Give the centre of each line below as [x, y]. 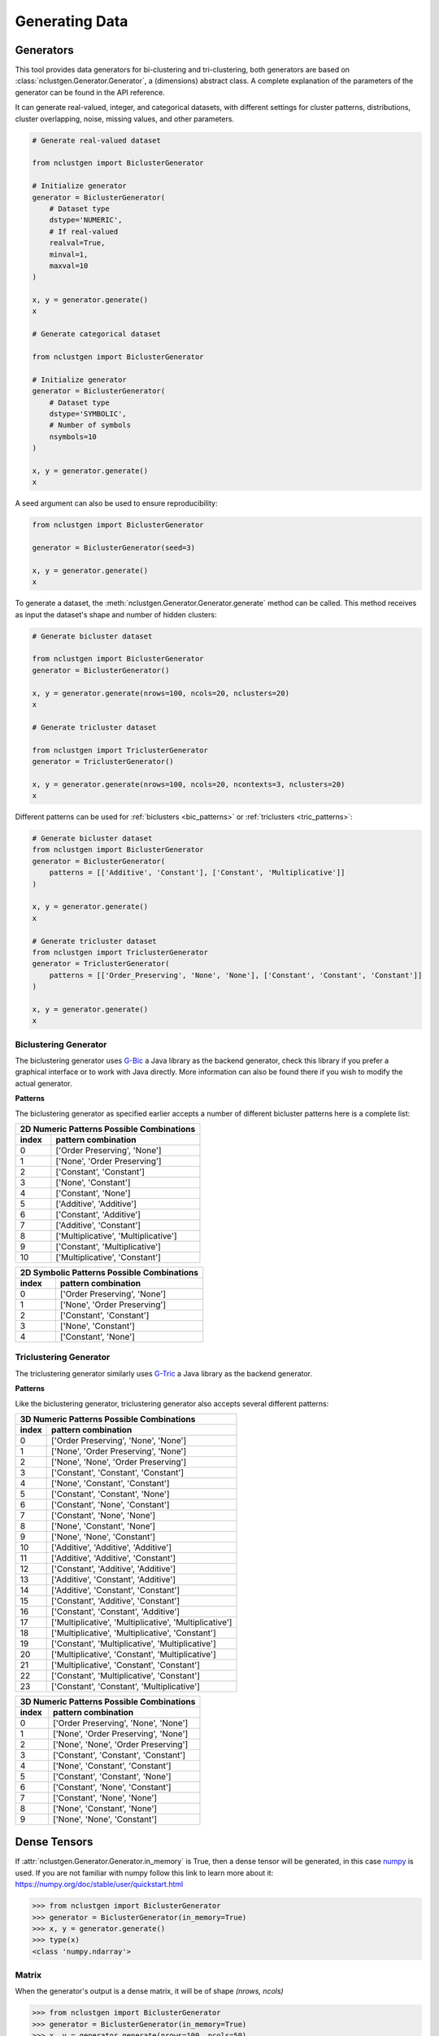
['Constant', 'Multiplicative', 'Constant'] [126, 1675]
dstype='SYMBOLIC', [88, 414]
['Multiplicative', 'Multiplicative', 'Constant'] [134, 1633]
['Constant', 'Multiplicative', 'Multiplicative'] [134, 1643]
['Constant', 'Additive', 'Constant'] [116, 1600]
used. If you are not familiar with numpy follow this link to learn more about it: [144, 1872]
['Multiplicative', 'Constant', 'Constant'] [126, 1665]
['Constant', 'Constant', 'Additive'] [116, 1611]
